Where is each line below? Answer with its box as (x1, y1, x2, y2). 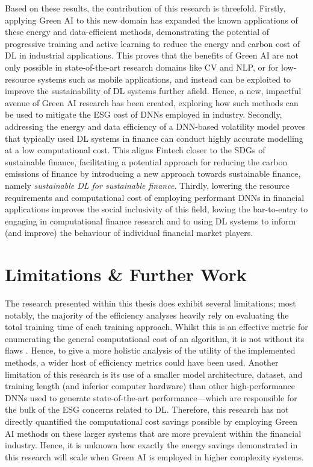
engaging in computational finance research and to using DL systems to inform (5, 214, 296, 227)
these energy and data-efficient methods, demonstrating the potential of (5, 25, 269, 38)
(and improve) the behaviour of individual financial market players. (5, 226, 253, 239)
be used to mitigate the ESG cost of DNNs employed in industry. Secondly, (5, 108, 282, 121)
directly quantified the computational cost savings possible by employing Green (5, 415, 297, 427)
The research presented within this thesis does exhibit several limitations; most (5, 297, 296, 309)
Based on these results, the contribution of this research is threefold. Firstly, (5, 2, 286, 14)
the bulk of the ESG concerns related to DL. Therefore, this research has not (5, 403, 289, 416)
